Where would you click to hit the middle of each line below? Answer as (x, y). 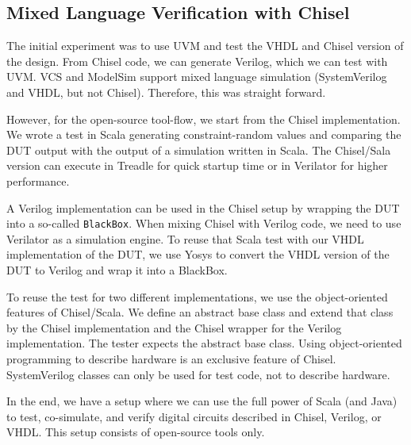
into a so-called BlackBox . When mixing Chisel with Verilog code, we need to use (204, 223)
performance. (38, 180)
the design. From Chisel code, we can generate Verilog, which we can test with (197, 61)
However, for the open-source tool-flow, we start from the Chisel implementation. (204, 119)
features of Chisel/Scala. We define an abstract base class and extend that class (200, 312)
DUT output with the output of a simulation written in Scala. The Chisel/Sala (199, 150)
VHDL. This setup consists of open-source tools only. (136, 432)
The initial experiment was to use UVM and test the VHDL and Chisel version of (205, 46)
